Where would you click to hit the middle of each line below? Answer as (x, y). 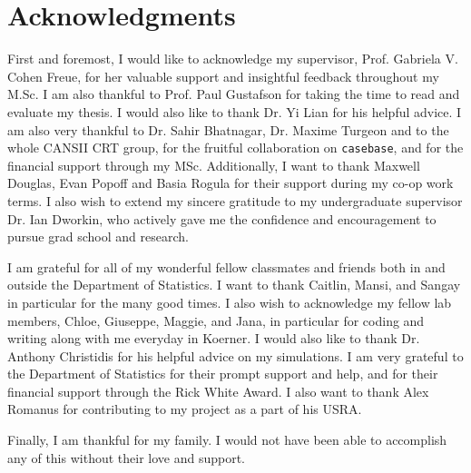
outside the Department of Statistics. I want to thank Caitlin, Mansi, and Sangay (234, 285)
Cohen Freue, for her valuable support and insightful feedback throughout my (223, 76)
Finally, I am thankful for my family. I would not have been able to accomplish (227, 440)
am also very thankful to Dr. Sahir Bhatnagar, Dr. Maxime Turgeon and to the (228, 129)
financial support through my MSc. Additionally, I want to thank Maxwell (214, 165)
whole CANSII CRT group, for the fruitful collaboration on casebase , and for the (235, 148)
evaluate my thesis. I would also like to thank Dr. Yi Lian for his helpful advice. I (235, 111)
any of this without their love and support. (126, 457)
